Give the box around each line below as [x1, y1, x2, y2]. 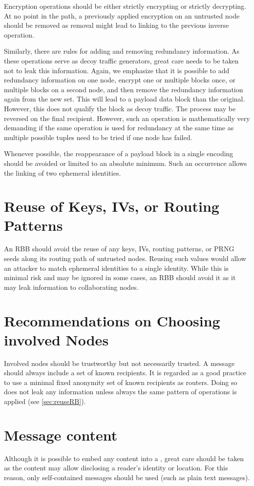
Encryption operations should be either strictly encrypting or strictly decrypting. [4, 1, 246, 11]
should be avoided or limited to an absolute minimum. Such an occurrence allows [4, 158, 247, 168]
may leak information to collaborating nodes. [4, 282, 139, 292]
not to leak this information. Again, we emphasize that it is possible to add [4, 65, 230, 75]
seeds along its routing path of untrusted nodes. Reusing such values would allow [4, 253, 246, 263]
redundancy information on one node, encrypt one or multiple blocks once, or [4, 75, 235, 85]
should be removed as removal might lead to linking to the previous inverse [4, 20, 229, 30]
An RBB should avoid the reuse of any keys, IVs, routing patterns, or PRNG [4, 243, 234, 254]
